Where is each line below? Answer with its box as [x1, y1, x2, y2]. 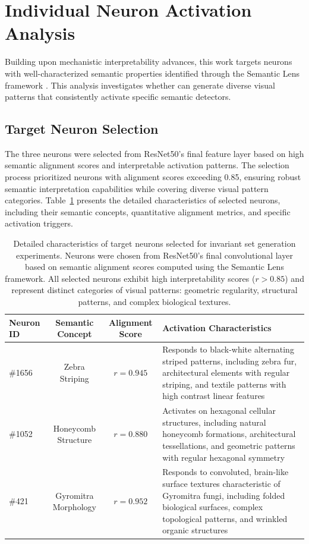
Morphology [52, 501, 96, 513]
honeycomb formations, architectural [162, 427, 296, 440]
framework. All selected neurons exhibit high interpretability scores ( [5, 272, 256, 284]
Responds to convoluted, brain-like [162, 466, 289, 478]
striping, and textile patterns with [162, 378, 286, 390]
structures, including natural [162, 416, 266, 428]
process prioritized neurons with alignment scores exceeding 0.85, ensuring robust [5, 171, 301, 183]
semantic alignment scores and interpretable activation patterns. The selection [5, 159, 289, 171]
